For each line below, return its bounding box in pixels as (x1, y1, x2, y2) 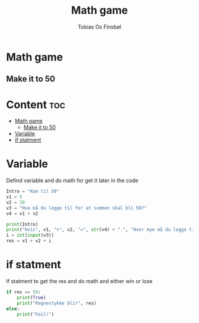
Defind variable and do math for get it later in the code (6, 177, 139, 184)
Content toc (6, 98, 66, 111)
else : (6, 306, 20, 312)
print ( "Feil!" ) (17, 311, 54, 317)
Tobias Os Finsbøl (78, 23, 121, 30)
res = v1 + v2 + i (6, 238, 52, 244)
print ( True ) (17, 294, 46, 300)
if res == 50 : (6, 289, 41, 295)
